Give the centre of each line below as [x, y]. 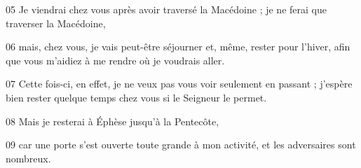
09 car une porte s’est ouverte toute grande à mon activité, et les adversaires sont [181, 145]
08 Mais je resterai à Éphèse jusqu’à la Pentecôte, [113, 121]
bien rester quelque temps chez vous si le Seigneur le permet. [136, 97]
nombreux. [28, 158]
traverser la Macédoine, [56, 23]
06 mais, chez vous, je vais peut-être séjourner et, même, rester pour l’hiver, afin [178, 47]
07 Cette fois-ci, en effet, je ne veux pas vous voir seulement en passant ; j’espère [179, 84]
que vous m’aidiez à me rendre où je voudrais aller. [115, 60]
